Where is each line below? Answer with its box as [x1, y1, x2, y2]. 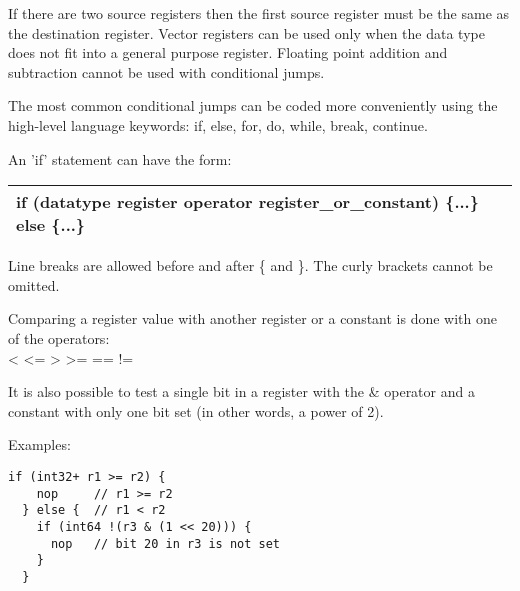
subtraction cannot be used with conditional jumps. [8, 61, 325, 82]
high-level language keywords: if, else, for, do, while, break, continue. [8, 114, 428, 135]
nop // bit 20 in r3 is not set [50, 536, 281, 551]
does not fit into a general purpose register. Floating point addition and [8, 42, 448, 63]
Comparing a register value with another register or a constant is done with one [8, 308, 498, 329]
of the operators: [8, 327, 110, 348]
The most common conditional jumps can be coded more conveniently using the [8, 95, 498, 116]
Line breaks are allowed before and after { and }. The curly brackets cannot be [8, 255, 493, 276]
